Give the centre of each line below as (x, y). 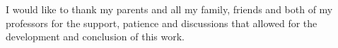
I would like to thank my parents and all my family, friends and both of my (169, 9)
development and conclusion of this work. (95, 37)
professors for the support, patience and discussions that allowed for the (162, 23)
